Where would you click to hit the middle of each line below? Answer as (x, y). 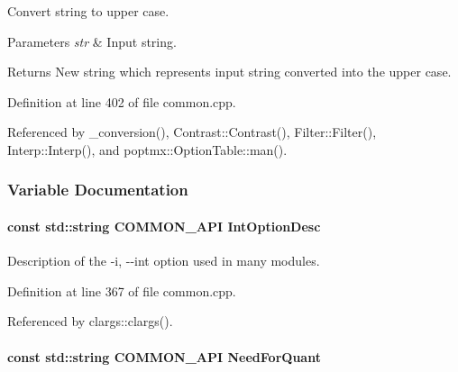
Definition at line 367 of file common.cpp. (122, 290)
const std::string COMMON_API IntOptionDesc (164, 226)
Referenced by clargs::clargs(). (90, 321)
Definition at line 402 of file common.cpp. (122, 101)
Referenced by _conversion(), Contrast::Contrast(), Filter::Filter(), (192, 132)
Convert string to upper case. (88, 11)
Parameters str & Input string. (92, 41)
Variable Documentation (98, 190)
